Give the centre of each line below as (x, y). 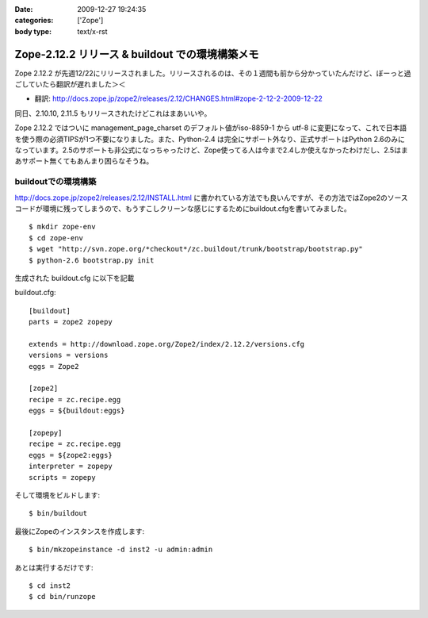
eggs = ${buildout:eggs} (77, 411)
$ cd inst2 (50, 585)
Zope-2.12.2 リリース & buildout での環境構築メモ (137, 54)
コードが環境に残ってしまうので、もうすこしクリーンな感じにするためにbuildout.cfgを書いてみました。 (183, 208)
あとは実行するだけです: (54, 567)
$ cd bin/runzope (62, 597)
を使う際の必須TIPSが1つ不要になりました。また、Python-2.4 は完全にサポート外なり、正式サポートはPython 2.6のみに (210, 139)
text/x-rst (92, 31)
